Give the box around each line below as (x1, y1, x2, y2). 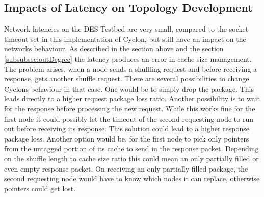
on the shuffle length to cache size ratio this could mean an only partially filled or (4, 153, 259, 163)
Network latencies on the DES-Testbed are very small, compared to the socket (4, 23, 249, 34)
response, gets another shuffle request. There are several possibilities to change (4, 73, 249, 84)
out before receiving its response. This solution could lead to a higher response (4, 123, 250, 134)
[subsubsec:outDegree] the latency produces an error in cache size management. (4, 53, 252, 64)
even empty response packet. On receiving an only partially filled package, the (4, 163, 248, 174)
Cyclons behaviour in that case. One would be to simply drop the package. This (4, 83, 254, 94)
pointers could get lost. (4, 183, 76, 193)
